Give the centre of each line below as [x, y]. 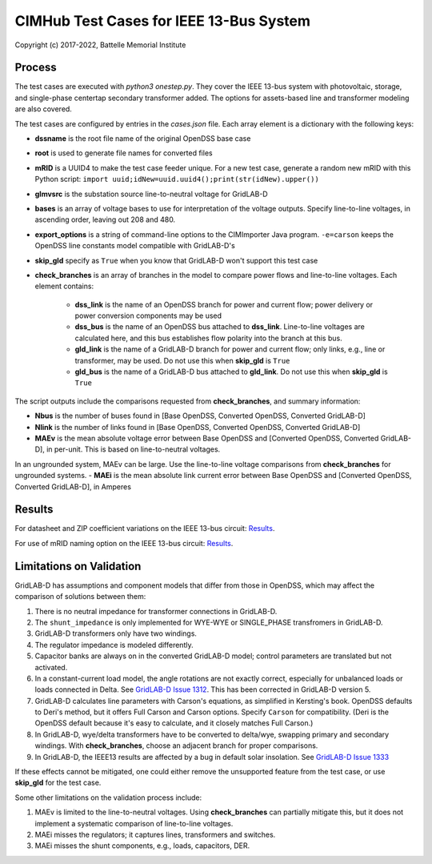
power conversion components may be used [148, 315]
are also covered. [43, 109]
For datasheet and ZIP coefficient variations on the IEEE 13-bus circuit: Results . [145, 528]
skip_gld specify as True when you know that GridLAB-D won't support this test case [176, 260]
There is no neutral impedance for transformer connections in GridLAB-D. [156, 611]
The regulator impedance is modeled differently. [114, 645]
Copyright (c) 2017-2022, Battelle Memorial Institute [100, 45]
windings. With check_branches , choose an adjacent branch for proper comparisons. [176, 745]
